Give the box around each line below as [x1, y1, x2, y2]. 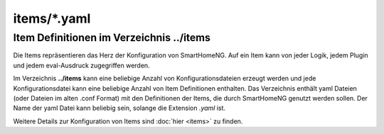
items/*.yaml [13, 11, 91, 26]
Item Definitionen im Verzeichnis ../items [13, 31, 211, 44]
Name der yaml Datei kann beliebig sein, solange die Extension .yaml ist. [13, 104, 226, 113]
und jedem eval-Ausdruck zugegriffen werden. [13, 61, 150, 69]
